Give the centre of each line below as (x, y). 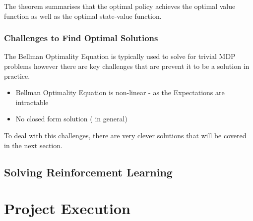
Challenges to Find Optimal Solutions (81, 38)
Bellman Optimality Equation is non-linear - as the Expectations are (120, 92)
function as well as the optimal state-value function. (83, 16)
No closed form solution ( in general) (71, 119)
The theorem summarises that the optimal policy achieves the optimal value (120, 6)
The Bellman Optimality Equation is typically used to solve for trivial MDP (120, 56)
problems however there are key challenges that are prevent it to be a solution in (127, 66)
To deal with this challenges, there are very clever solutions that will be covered (125, 135)
